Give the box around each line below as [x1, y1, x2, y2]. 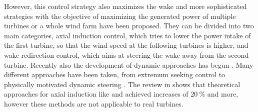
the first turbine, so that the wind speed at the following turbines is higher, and [4, 40, 248, 50]
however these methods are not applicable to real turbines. [4, 98, 183, 109]
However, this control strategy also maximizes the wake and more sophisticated [4, 1, 247, 11]
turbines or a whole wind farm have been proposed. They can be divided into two [4, 20, 254, 31]
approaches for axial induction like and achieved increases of [4, 89, 188, 99]
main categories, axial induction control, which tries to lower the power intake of [4, 30, 251, 40]
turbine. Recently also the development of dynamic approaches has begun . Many [4, 59, 253, 70]
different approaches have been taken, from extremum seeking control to [4, 69, 225, 80]
